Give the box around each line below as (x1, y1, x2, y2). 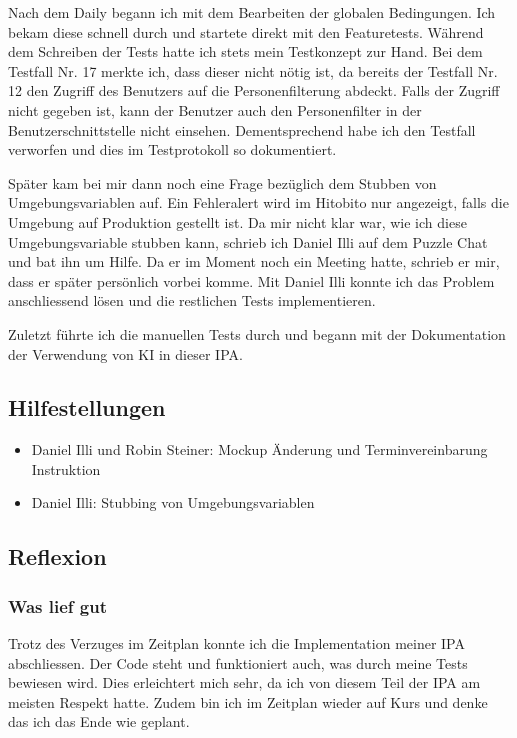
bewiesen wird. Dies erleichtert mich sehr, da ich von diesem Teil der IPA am (8, 672, 481, 693)
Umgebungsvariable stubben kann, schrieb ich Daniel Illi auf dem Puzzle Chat (8, 231, 488, 252)
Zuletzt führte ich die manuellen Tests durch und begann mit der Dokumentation (8, 323, 506, 344)
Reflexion (8, 541, 107, 572)
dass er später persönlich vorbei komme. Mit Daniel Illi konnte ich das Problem (8, 270, 495, 291)
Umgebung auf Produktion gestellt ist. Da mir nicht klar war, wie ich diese (8, 211, 467, 232)
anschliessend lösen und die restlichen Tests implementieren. (8, 290, 376, 311)
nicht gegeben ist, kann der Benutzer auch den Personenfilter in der (8, 99, 422, 120)
